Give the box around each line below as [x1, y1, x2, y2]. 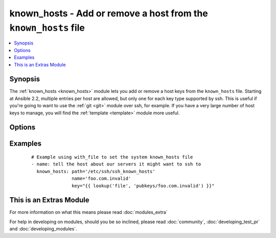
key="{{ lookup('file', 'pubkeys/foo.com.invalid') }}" [72, 183, 215, 188]
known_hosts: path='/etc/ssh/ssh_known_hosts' [36, 169, 155, 174]
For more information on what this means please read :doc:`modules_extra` [9, 209, 168, 216]
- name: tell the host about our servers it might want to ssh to [31, 161, 201, 167]
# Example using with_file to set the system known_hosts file [31, 154, 193, 160]
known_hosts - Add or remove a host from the [9, 8, 208, 19]
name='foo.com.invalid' [72, 176, 131, 181]
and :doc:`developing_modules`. [9, 226, 77, 232]
